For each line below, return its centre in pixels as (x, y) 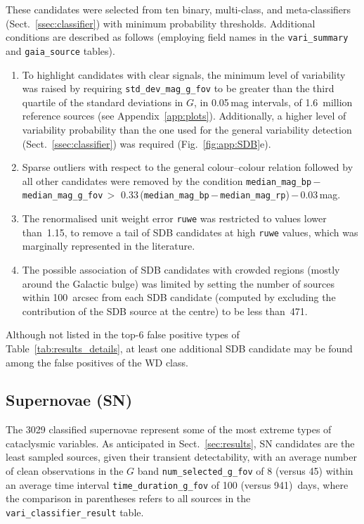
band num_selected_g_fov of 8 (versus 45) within (245, 471)
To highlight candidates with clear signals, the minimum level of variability (184, 74)
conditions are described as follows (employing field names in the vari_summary (177, 37)
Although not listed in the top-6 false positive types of (123, 334)
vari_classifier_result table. (75, 512)
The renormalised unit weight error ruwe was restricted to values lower (174, 218)
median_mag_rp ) (255, 194)
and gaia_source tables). (60, 50)
